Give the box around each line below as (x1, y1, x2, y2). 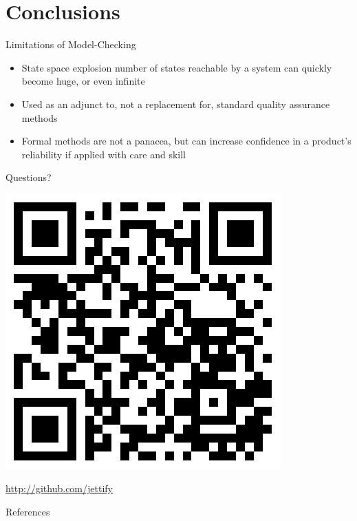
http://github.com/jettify (6, 481, 113, 496)
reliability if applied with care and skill (21, 147, 186, 161)
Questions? (6, 170, 52, 184)
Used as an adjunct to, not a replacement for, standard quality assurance (21, 96, 330, 111)
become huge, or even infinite (21, 74, 145, 88)
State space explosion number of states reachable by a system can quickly (21, 60, 332, 74)
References (6, 504, 50, 519)
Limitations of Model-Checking (6, 37, 136, 52)
